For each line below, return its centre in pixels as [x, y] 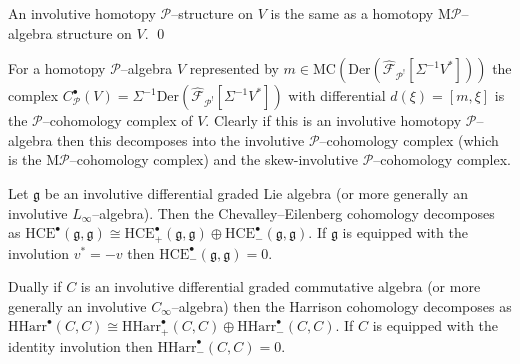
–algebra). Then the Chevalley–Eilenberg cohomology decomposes [293, 212]
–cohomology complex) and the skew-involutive [213, 159]
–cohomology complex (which [409, 139]
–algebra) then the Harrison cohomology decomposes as [341, 305]
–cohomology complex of [117, 120]
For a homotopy [57, 68]
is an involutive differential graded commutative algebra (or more [280, 286]
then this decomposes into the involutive [181, 139]
